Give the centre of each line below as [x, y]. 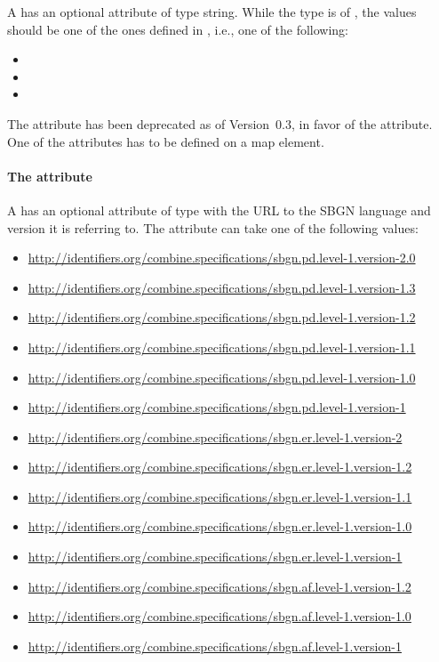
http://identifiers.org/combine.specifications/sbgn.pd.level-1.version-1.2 [222, 317]
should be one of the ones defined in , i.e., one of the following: [178, 29]
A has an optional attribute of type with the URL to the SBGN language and [219, 210]
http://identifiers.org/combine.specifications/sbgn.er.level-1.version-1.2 [220, 467]
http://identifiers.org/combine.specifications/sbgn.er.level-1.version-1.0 [220, 526]
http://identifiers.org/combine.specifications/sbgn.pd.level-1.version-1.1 [222, 347]
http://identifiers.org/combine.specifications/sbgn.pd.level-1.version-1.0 [222, 377]
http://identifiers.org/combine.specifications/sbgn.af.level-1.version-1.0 [219, 616]
